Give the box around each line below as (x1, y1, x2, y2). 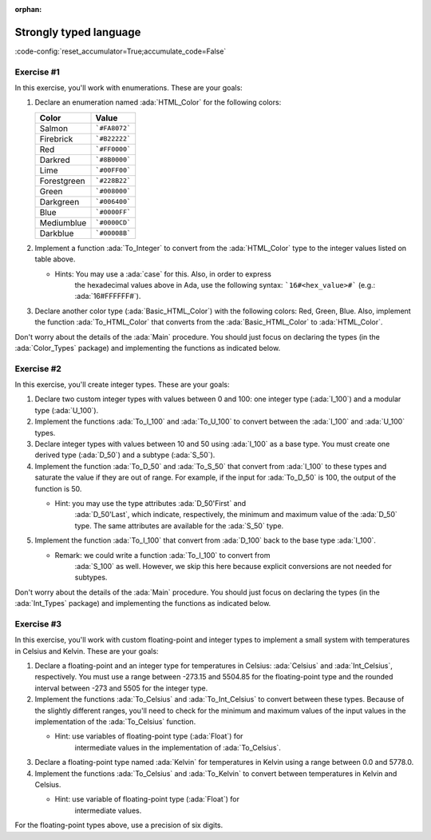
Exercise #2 (14, 363, 61, 374)
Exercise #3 (14, 618, 62, 629)
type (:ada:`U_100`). (34, 405, 99, 415)
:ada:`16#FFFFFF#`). (74, 292, 141, 301)
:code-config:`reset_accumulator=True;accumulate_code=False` (14, 46, 227, 56)
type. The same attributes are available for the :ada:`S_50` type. (74, 520, 284, 531)
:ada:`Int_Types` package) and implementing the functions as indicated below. (14, 599, 271, 608)
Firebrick (39, 133, 73, 144)
